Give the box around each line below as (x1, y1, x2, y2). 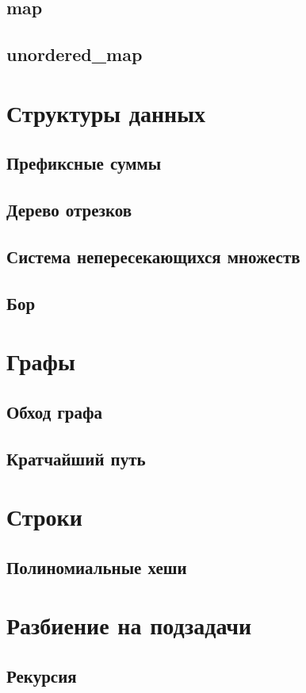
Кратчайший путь (6, 446, 146, 470)
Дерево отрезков (6, 197, 132, 222)
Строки (6, 500, 82, 533)
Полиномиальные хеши (6, 554, 187, 579)
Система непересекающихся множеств (6, 243, 300, 268)
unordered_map (6, 42, 143, 67)
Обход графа (6, 399, 103, 423)
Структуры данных (6, 96, 206, 128)
